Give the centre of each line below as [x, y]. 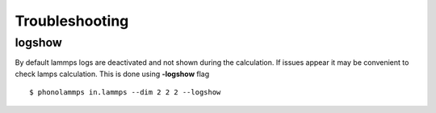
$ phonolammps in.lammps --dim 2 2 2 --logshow [125, 93]
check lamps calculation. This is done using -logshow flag [112, 74]
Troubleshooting [72, 21]
